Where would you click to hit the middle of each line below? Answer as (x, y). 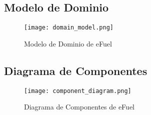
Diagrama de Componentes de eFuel (79, 107)
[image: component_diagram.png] (78, 91)
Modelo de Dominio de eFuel (68, 43)
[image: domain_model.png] (69, 28)
